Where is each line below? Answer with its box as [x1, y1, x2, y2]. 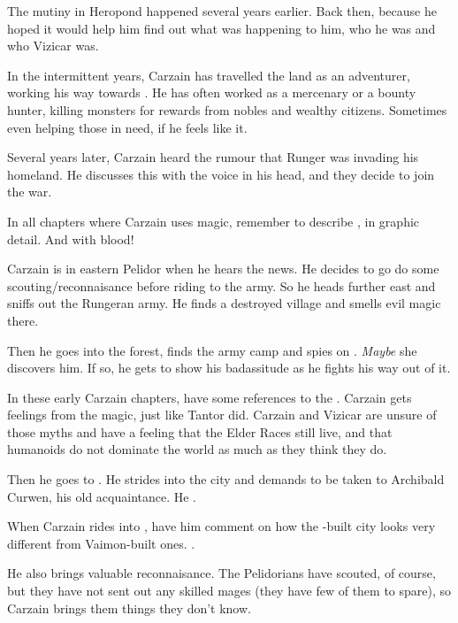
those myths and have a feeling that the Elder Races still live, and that [7, 422, 393, 441]
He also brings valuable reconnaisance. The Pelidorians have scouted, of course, [7, 564, 436, 582]
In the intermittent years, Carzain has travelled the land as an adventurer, [7, 65, 410, 84]
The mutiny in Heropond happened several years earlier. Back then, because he [7, 2, 437, 19]
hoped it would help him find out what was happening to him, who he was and [7, 19, 436, 37]
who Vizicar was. [7, 36, 99, 55]
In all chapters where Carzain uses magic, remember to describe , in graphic [7, 212, 420, 230]
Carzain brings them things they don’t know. [7, 598, 251, 617]
